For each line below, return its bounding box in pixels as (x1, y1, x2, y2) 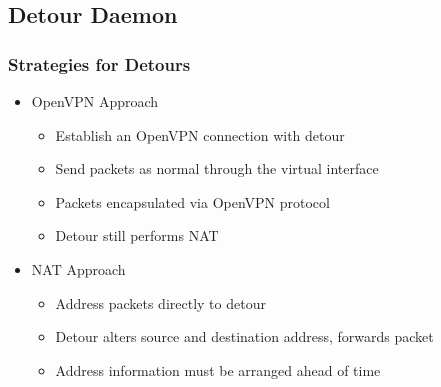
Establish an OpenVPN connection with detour (55, 124, 345, 145)
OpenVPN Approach (31, 91, 159, 111)
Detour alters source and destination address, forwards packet (55, 326, 434, 347)
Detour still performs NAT (55, 225, 219, 246)
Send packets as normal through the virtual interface (55, 158, 379, 179)
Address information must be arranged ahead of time (55, 359, 381, 380)
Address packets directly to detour (55, 292, 266, 313)
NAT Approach (31, 258, 126, 279)
